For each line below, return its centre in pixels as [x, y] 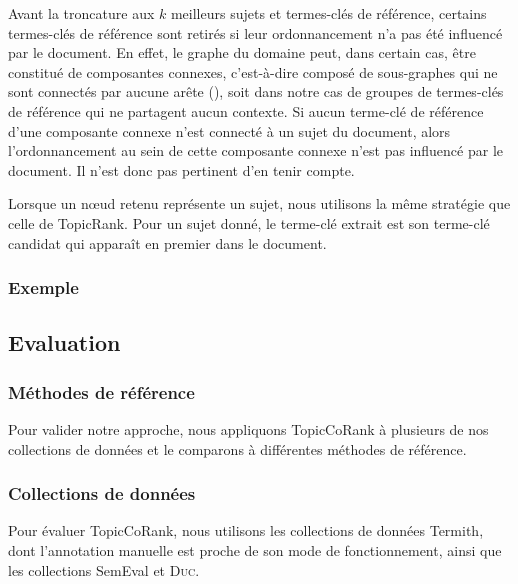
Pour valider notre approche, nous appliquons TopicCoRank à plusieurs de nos [248, 428]
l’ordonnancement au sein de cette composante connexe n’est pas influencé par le [256, 150]
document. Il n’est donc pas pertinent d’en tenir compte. [181, 169]
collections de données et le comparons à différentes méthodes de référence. [237, 448]
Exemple [43, 287]
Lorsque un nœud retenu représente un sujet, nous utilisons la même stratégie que [259, 203]
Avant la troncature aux [81, 13]
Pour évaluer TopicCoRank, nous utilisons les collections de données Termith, [246, 530]
